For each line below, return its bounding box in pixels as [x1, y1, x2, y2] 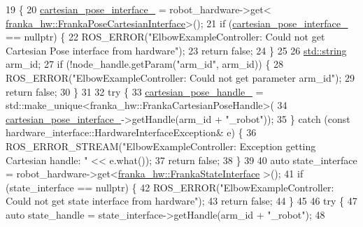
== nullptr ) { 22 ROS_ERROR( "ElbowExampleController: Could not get [6, 29, 325, 44]
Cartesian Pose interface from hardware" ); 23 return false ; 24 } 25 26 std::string [6, 43, 347, 57]
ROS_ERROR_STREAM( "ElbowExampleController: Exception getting [6, 138, 316, 153]
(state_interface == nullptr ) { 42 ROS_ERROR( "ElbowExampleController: [6, 180, 334, 194]
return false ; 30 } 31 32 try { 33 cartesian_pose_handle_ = [6, 84, 264, 98]
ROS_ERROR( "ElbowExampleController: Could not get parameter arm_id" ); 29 [6, 70, 355, 85]
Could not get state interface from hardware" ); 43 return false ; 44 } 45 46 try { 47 [6, 193, 357, 208]
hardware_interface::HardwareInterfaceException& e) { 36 [6, 125, 257, 140]
